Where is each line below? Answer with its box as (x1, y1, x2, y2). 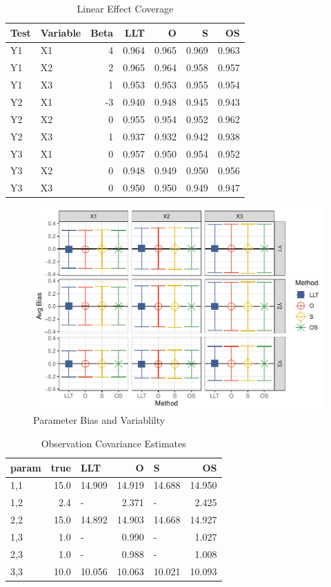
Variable (40, 25, 81, 39)
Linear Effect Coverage (77, 1, 174, 15)
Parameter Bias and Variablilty (33, 413, 165, 427)
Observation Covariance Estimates (41, 436, 186, 450)
